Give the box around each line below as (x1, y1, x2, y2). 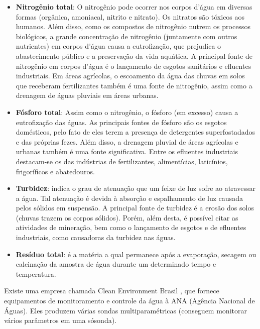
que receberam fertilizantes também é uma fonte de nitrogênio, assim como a (16, 80, 252, 90)
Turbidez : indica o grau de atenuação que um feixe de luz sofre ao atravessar (16, 183, 256, 193)
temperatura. (16, 268, 56, 279)
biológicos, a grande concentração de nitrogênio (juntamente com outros (16, 31, 237, 41)
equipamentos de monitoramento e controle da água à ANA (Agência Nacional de (4, 295, 255, 306)
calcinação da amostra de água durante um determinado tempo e (16, 259, 216, 269)
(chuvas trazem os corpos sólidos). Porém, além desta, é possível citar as (16, 212, 238, 223)
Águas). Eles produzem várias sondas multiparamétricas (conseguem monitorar (4, 305, 247, 315)
